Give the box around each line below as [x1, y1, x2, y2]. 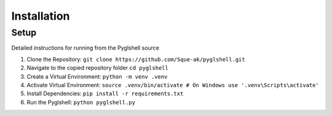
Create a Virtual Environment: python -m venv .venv [26, 72, 168, 80]
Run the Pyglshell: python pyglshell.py [26, 98, 135, 106]
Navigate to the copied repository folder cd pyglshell [26, 64, 168, 72]
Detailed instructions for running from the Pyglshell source [11, 44, 160, 52]
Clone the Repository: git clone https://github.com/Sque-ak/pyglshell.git [26, 55, 245, 63]
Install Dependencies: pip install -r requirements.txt [26, 90, 184, 98]
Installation [11, 9, 70, 23]
